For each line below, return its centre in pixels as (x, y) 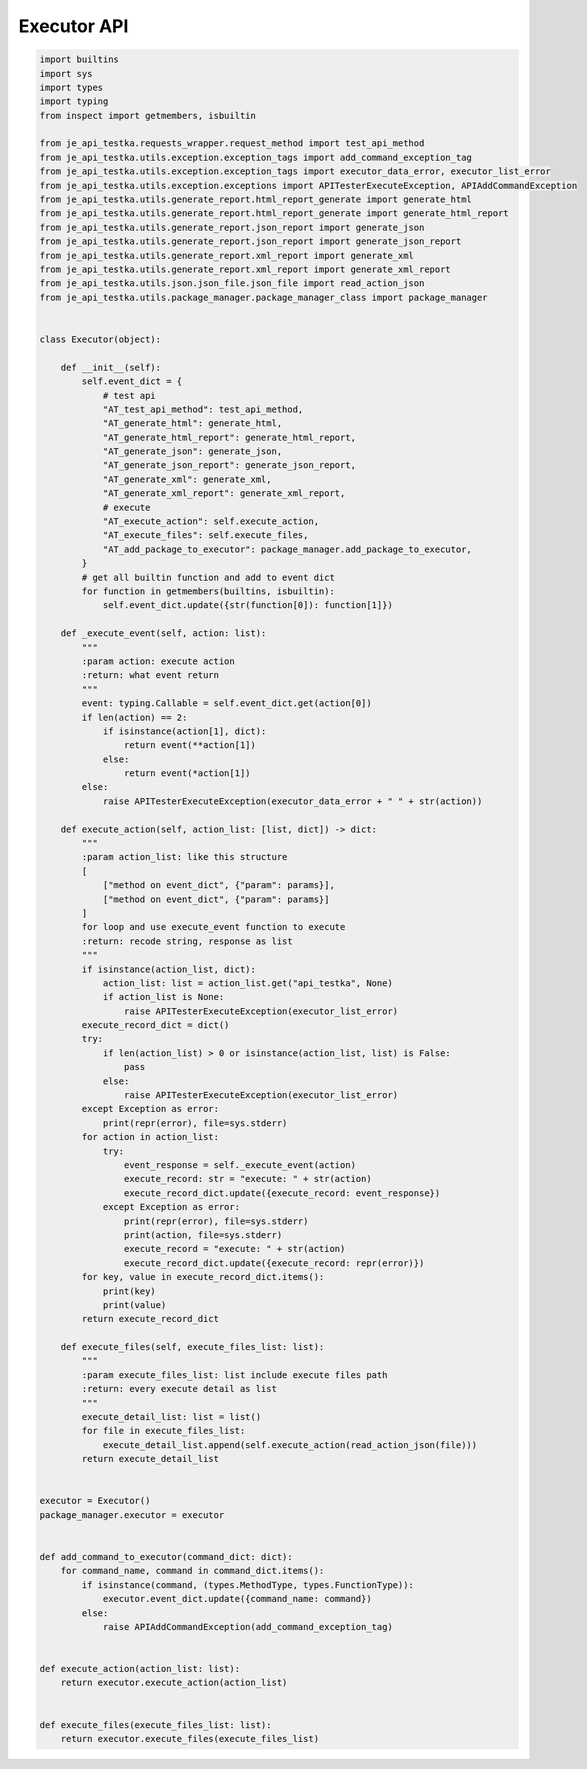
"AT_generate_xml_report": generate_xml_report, (224, 493)
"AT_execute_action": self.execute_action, (211, 521)
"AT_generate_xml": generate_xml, (187, 479)
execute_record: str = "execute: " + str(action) (247, 1179)
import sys (66, 73)
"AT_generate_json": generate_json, (192, 451)
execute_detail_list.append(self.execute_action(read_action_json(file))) (290, 1444)
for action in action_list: (150, 1137)
